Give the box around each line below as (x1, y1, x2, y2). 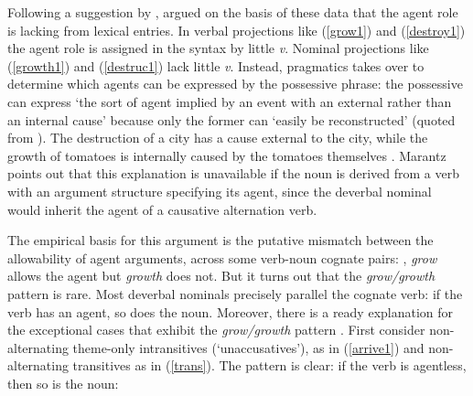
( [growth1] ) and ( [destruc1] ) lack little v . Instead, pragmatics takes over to (7, 56, 425, 75)
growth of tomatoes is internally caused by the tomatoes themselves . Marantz (7, 145, 446, 165)
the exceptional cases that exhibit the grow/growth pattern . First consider (7, 320, 425, 339)
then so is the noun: (7, 373, 119, 392)
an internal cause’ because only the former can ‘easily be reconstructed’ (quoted (7, 110, 456, 129)
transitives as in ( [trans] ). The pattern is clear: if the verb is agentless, (72, 356, 467, 375)
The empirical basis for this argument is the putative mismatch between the (7, 230, 434, 250)
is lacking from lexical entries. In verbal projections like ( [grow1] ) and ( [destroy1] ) (7, 20, 466, 39)
